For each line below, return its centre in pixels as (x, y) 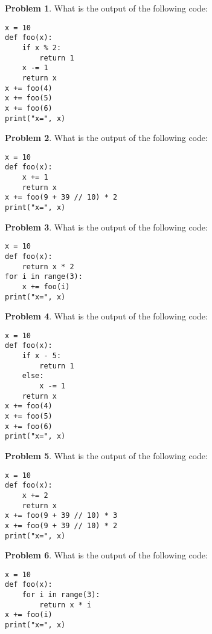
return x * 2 (48, 266)
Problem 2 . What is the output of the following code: (106, 138)
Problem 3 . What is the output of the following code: (106, 227)
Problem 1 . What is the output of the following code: (106, 8)
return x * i (66, 605)
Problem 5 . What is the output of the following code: (106, 456)
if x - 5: (42, 356)
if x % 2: (42, 47)
